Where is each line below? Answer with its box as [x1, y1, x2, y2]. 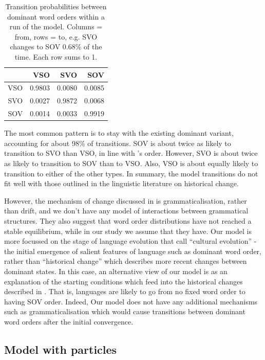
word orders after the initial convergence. [4, 316, 134, 327]
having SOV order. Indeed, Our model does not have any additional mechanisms [4, 296, 258, 307]
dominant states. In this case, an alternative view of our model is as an [4, 265, 228, 276]
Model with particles [4, 341, 117, 357]
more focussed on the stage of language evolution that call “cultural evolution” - [4, 236, 257, 246]
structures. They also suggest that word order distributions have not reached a [4, 215, 252, 226]
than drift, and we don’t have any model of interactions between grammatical [4, 205, 249, 216]
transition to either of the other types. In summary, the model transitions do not [4, 168, 258, 178]
